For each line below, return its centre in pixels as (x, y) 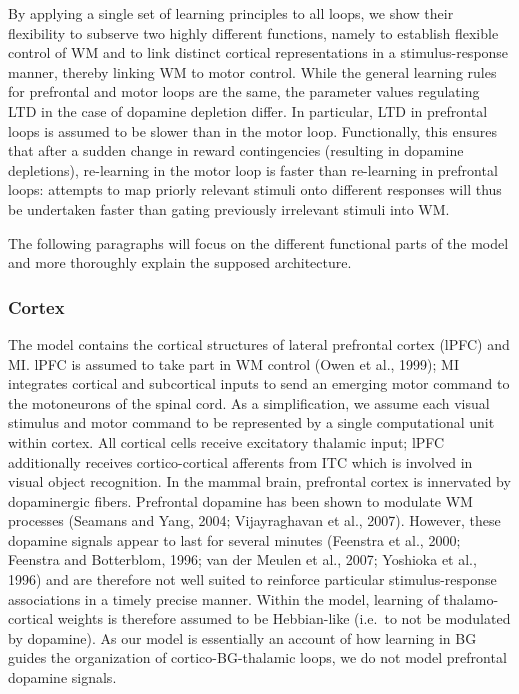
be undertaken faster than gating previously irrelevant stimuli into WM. (229, 208)
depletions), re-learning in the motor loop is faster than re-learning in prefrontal (253, 169)
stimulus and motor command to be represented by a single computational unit (251, 422)
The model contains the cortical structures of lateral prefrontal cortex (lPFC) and (259, 343)
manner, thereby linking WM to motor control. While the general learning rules (252, 71)
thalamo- (471, 598)
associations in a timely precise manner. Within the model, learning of (223, 598)
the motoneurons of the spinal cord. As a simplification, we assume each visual (249, 402)
